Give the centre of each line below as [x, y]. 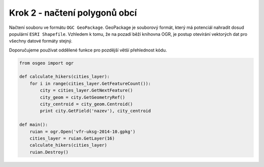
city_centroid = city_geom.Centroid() [86, 104]
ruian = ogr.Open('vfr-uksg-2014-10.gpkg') [82, 131]
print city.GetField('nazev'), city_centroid [95, 111]
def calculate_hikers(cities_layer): [65, 77]
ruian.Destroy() [49, 152]
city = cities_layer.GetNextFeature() [86, 90]
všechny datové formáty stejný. [41, 41]
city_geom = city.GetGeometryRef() [83, 97]
